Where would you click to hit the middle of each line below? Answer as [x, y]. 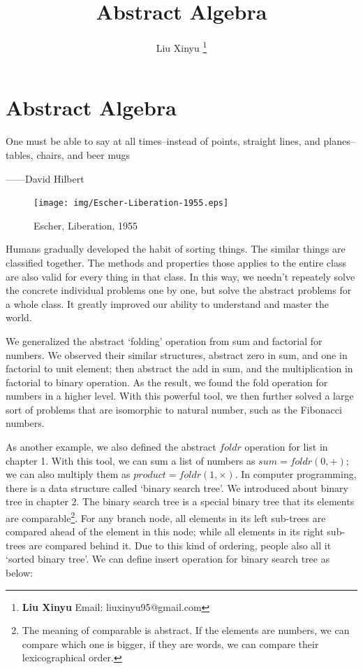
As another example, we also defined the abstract [111, 447]
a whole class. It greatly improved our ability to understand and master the [167, 303]
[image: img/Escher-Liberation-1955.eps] [131, 203]
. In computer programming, [296, 474]
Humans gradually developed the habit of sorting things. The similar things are [176, 249]
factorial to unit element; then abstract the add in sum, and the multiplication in [179, 368]
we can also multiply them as [68, 474]
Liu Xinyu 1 [181, 47]
